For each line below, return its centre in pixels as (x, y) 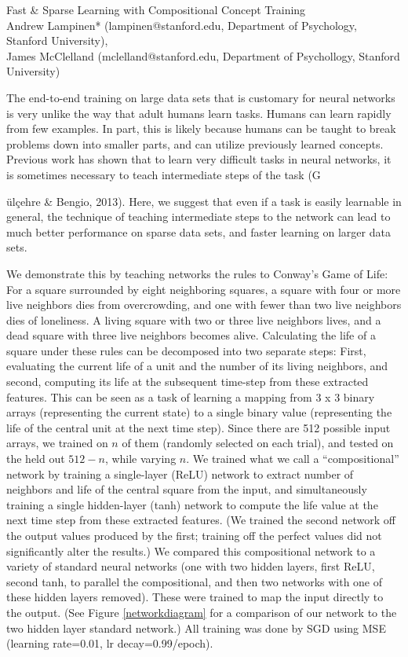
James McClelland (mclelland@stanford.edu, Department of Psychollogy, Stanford (203, 55)
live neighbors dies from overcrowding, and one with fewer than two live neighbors (204, 305)
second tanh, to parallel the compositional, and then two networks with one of (195, 581)
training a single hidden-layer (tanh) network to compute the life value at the (192, 504)
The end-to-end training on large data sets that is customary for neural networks (201, 97)
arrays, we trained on (57, 443)
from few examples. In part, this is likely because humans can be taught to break (201, 128)
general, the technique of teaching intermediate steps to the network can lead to (199, 217)
